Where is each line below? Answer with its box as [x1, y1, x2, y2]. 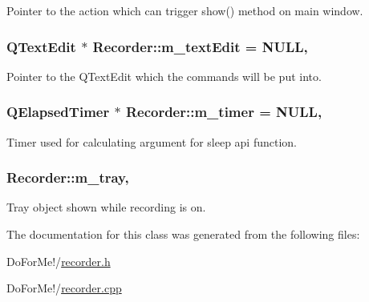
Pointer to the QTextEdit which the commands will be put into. [6, 67, 322, 84]
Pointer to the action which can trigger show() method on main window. [6, 2, 363, 18]
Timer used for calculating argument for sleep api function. [6, 133, 297, 150]
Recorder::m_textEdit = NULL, [92, 36, 308, 56]
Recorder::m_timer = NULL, [125, 102, 322, 122]
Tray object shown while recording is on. [6, 199, 206, 215]
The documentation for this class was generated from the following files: [6, 226, 360, 243]
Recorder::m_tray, [6, 167, 129, 187]
